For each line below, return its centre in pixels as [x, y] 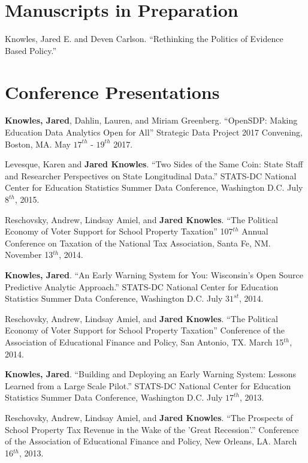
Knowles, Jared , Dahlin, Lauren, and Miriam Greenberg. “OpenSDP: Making [151, 120]
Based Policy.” [31, 50]
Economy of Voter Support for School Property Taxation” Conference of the [145, 330]
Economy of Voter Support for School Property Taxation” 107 [119, 231]
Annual [255, 231]
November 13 [29, 255]
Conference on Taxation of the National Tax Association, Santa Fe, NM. [138, 243]
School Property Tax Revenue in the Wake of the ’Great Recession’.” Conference [152, 429]
